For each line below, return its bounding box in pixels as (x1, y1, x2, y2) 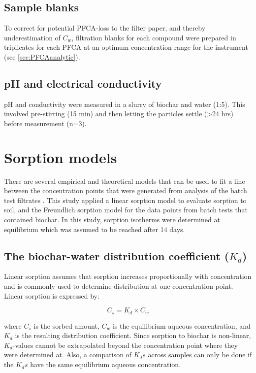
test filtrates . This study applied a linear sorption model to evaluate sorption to (4, 195, 247, 205)
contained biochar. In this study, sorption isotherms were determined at (4, 214, 220, 225)
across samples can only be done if (148, 349, 252, 360)
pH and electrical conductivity (4, 75, 162, 91)
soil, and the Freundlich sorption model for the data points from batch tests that (4, 204, 248, 215)
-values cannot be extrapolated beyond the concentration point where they (12, 339, 238, 350)
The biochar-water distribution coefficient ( (4, 248, 229, 263)
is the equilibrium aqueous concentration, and (112, 320, 251, 331)
